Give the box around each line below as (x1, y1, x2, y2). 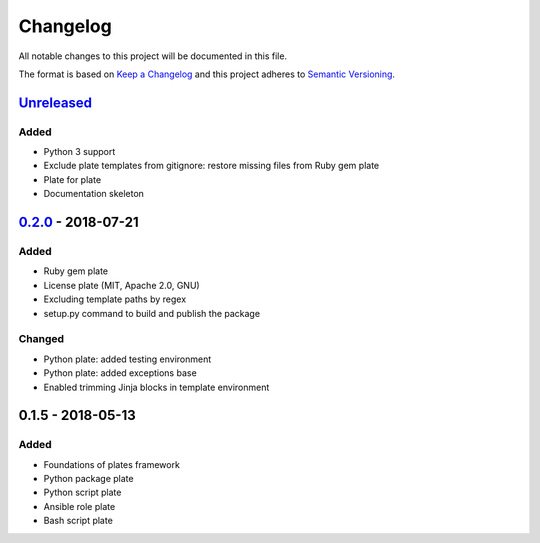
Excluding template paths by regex (43, 293, 187, 305)
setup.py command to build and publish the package (43, 307, 260, 319)
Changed (18, 332, 65, 346)
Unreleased (18, 94, 93, 111)
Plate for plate (43, 173, 102, 185)
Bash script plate (43, 515, 114, 527)
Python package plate (43, 473, 134, 485)
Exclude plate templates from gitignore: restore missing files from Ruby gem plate (43, 160, 380, 172)
